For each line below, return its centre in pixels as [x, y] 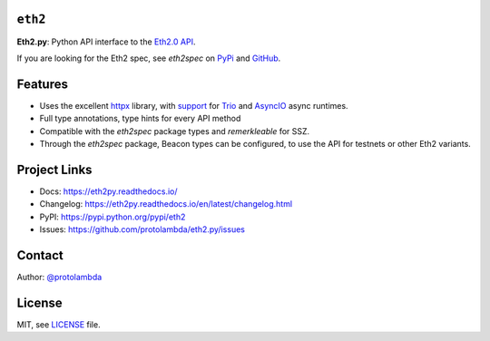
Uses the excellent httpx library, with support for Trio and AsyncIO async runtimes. [194, 105]
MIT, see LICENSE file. [59, 324]
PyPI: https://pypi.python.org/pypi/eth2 [113, 217]
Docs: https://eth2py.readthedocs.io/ [108, 191]
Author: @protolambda [59, 277]
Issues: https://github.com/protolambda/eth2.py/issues [142, 229]
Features [42, 84]
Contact [40, 255]
